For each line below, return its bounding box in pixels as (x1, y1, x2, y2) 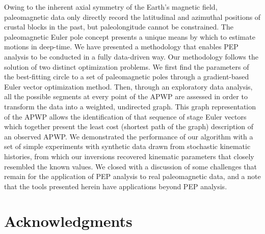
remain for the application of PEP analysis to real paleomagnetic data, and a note (4, 171, 261, 182)
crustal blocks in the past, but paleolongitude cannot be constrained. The (4, 21, 233, 32)
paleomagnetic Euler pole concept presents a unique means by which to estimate (4, 31, 255, 42)
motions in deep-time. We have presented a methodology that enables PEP (4, 41, 238, 52)
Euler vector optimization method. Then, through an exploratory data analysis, (4, 81, 253, 92)
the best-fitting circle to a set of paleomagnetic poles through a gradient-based (4, 71, 249, 82)
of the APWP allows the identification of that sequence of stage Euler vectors (4, 111, 247, 122)
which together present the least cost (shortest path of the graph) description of (4, 121, 254, 132)
